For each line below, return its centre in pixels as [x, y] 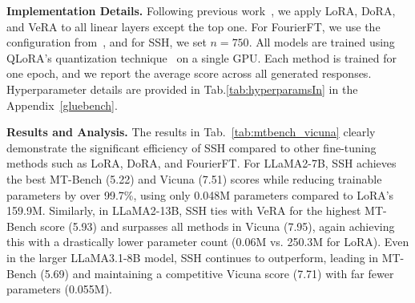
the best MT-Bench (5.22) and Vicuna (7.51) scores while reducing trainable [194, 178]
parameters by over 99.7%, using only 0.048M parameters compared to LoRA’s [200, 194]
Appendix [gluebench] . [62, 105]
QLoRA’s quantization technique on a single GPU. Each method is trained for [201, 57]
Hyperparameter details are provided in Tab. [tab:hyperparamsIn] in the [182, 89]
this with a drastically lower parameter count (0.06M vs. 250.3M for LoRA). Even [208, 242]
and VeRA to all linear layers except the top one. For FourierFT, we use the [193, 26]
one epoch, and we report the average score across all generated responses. [189, 73]
